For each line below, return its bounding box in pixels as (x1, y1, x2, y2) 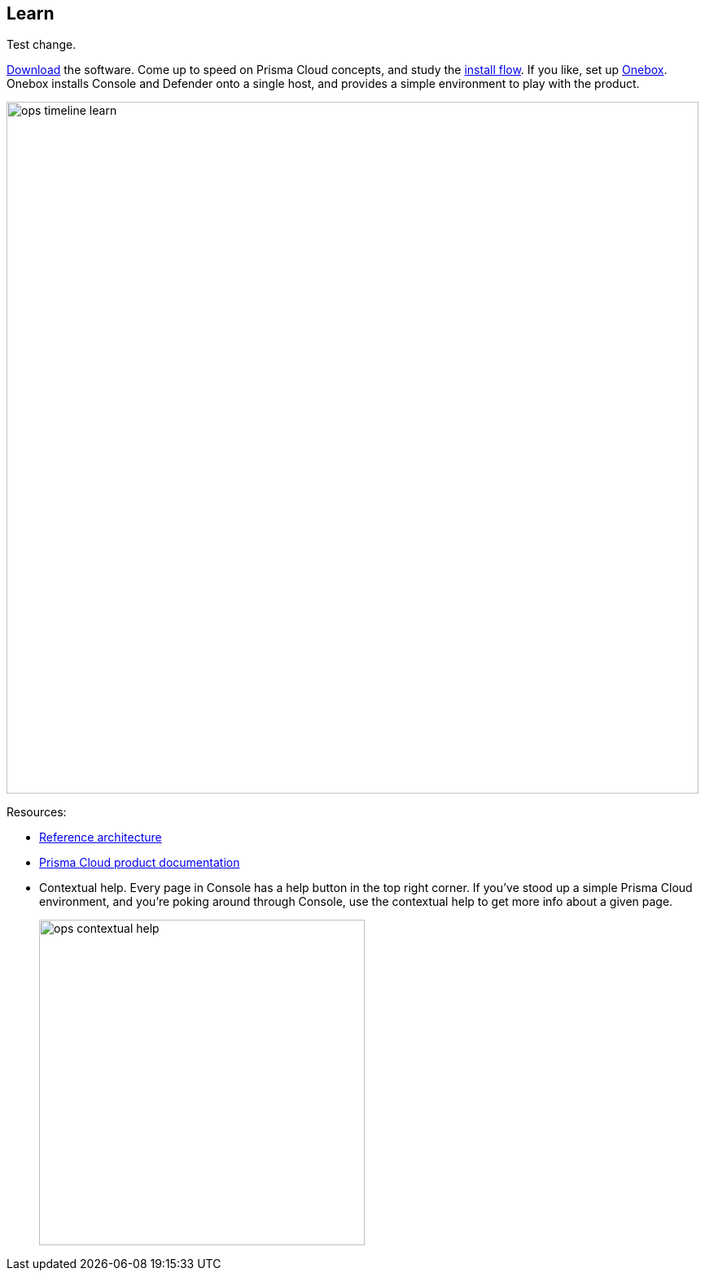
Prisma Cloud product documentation (39, 855, 240, 870)
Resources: (7, 805, 67, 820)
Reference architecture (39, 830, 162, 845)
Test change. (7, 37, 77, 52)
